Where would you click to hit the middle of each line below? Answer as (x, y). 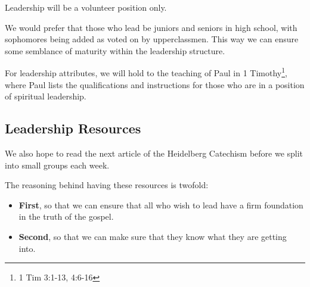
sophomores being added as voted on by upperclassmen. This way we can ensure (152, 39)
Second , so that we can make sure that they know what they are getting (153, 236)
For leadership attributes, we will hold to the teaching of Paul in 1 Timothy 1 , (146, 72)
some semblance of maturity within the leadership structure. (115, 50)
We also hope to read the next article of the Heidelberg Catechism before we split (154, 153)
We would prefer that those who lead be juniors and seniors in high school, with (151, 27)
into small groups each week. (57, 165)
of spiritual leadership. (46, 96)
